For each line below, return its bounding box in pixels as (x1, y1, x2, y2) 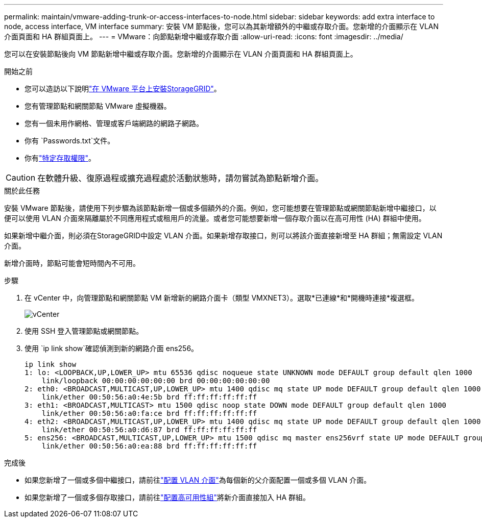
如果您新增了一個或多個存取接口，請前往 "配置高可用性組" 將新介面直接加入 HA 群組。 (25, 493, 310, 502)
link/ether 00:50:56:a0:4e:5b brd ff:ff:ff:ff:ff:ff (41, 393, 257, 401)
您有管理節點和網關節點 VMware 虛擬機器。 (25, 102, 171, 110)
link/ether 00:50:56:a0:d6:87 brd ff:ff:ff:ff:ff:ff (41, 426, 257, 434)
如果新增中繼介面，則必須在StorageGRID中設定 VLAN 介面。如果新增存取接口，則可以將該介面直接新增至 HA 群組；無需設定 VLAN (4, 231, 443, 240)
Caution (6, 172, 36, 183)
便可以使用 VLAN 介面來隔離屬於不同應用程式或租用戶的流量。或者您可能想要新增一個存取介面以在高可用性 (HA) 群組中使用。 (4, 214, 426, 222)
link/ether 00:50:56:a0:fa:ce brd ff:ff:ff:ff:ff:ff (41, 409, 257, 417)
